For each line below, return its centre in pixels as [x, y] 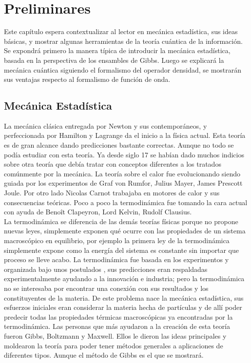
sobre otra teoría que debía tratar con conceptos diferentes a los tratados [113, 164]
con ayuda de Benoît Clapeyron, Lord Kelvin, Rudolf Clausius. [98, 212]
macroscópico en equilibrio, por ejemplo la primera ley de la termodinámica [117, 240]
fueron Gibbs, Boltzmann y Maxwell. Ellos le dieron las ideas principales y [115, 335]
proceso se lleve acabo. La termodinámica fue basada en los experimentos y [116, 259]
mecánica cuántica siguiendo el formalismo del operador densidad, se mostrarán [123, 69]
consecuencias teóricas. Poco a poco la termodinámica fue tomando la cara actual [126, 202]
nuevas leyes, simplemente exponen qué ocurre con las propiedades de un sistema [125, 231]
